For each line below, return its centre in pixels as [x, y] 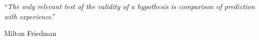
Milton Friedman [30, 33]
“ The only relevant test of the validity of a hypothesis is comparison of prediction [129, 6]
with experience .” [30, 16]
